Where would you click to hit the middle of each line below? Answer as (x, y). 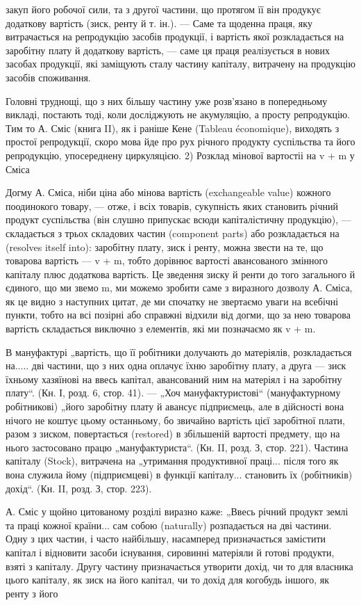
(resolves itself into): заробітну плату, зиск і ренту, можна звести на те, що (165, 247)
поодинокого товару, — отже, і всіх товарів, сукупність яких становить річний (172, 205)
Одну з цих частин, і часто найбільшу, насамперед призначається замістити (166, 539)
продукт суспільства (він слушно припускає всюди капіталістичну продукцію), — (178, 219)
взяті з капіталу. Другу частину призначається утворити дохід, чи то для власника (179, 566)
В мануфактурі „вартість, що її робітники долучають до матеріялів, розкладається (179, 352)
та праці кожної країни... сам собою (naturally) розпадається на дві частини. (169, 525)
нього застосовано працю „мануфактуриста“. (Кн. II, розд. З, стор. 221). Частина (177, 447)
